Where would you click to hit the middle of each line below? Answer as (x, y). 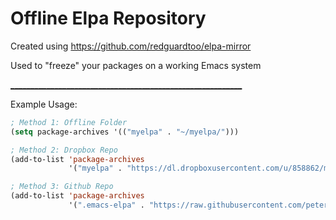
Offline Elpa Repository (108, 18)
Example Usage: (44, 104)
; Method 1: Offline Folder (69, 122)
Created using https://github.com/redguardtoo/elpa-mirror (131, 46)
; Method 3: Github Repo (62, 187)
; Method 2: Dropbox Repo (64, 150)
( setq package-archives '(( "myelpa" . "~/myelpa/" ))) (125, 132)
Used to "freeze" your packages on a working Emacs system (136, 65)
